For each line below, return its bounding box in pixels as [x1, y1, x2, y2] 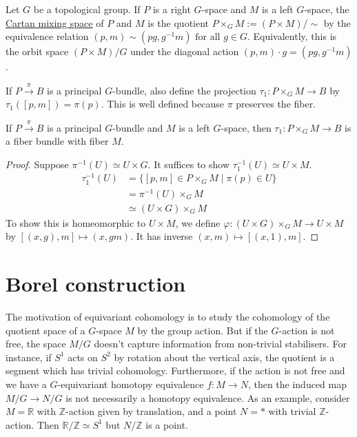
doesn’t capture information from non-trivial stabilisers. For [94, 336, 347, 351]
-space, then [221, 120, 272, 134]
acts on [68, 349, 98, 364]
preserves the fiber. [236, 96, 316, 111]
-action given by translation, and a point [65, 404, 237, 418]
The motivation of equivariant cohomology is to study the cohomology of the [6, 309, 330, 324]
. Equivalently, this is [247, 29, 337, 43]
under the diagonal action [130, 44, 239, 59]
